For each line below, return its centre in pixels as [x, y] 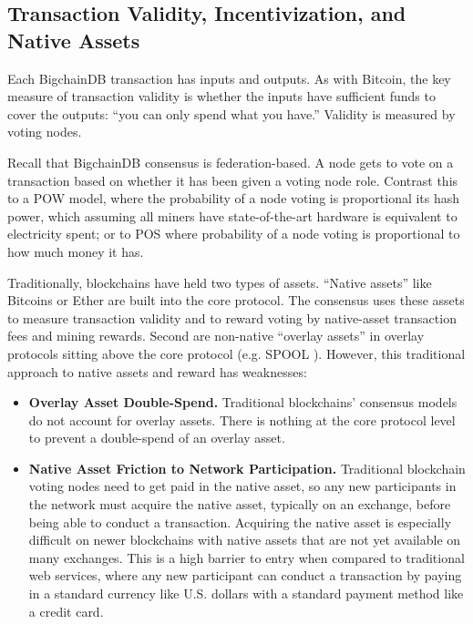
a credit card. [66, 611]
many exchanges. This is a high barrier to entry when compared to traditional [247, 557]
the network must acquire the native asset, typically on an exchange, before [240, 504]
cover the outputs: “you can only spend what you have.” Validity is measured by [231, 113]
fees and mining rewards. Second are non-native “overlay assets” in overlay [216, 336]
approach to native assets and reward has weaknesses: [157, 371]
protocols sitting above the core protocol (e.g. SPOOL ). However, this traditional [236, 353]
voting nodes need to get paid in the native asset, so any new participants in [242, 486]
